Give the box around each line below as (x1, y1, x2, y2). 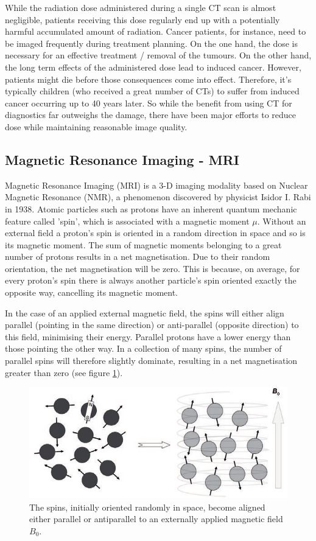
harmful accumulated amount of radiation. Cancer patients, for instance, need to (5, 25, 306, 38)
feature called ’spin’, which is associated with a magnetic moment (5, 214, 250, 227)
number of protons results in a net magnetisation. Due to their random (5, 250, 270, 263)
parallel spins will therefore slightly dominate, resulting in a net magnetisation (5, 354, 298, 367)
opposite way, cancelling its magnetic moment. (5, 286, 178, 299)
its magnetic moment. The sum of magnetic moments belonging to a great (5, 238, 282, 251)
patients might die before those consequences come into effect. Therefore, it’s (5, 72, 292, 85)
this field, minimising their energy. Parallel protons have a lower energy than (5, 330, 291, 343)
